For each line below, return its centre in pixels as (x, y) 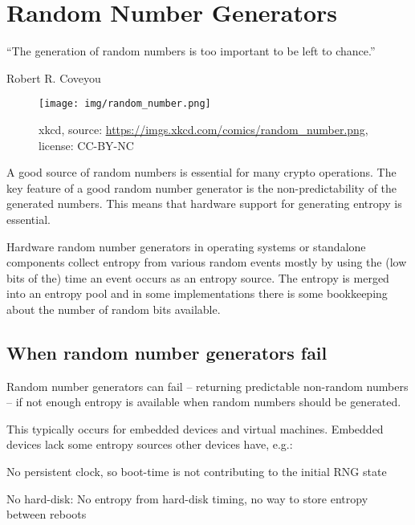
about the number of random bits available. (114, 309)
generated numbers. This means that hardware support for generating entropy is (204, 203)
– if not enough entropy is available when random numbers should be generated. (204, 402)
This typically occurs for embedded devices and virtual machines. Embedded (195, 428)
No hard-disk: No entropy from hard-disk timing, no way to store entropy (187, 498)
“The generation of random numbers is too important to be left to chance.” (191, 51)
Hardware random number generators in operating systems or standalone (186, 246)
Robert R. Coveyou (54, 77)
